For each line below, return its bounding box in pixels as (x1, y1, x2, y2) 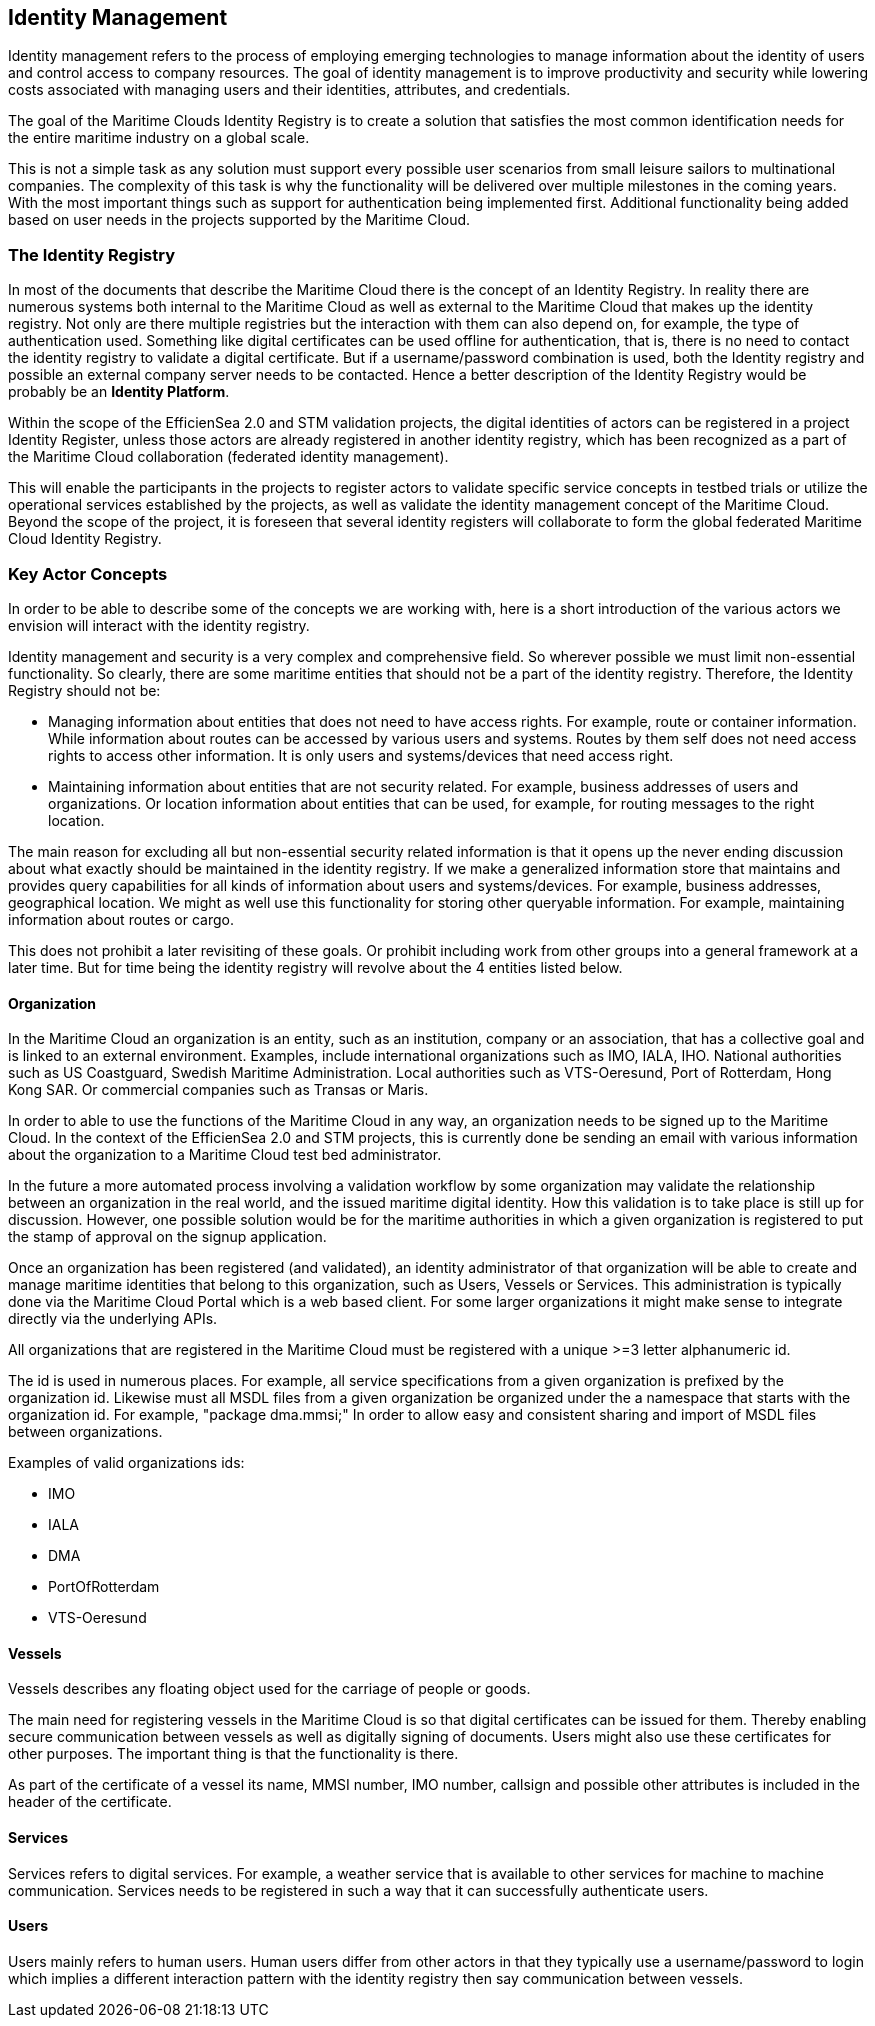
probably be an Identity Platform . (8, 383, 230, 401)
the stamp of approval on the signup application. (8, 1228, 327, 1246)
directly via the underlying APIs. (8, 1310, 218, 1328)
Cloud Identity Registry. (8, 530, 162, 548)
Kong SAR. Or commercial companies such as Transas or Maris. (8, 1081, 429, 1099)
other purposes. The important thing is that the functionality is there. (8, 1745, 459, 1763)
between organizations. (8, 1423, 163, 1441)
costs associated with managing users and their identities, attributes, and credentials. (8, 81, 571, 99)
